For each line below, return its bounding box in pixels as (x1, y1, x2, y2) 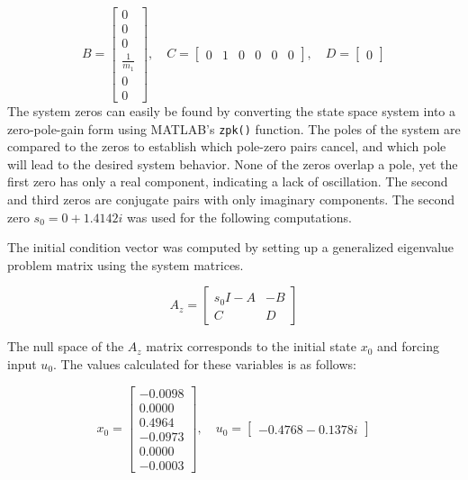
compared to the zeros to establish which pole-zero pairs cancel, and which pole (7, 137, 446, 156)
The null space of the (7, 337, 124, 356)
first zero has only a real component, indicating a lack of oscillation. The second (7, 172, 448, 191)
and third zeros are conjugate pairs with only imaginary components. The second (7, 189, 455, 208)
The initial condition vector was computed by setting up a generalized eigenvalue (7, 238, 454, 257)
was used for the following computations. (127, 207, 352, 226)
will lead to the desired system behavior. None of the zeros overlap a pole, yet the (7, 154, 458, 173)
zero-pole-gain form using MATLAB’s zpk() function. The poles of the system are (7, 119, 461, 138)
